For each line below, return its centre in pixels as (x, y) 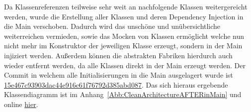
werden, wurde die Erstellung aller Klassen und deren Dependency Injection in (124, 16)
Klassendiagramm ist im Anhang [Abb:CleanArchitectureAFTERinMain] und (123, 94)
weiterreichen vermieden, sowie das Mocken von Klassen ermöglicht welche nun (124, 36)
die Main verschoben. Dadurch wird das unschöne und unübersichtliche (112, 26)
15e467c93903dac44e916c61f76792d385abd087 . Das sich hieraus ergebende (116, 84)
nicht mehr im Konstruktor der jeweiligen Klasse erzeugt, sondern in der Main (123, 46)
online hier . (21, 104)
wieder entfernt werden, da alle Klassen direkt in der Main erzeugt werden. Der (125, 65)
